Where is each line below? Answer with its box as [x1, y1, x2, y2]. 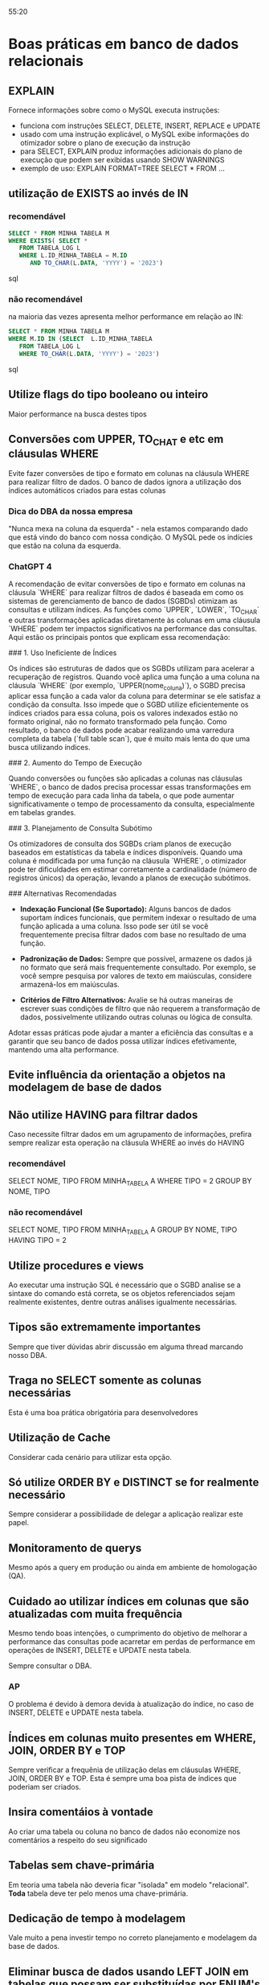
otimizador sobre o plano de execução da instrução [19, 138, 191, 147]
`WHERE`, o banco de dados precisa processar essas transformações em [8, 781, 251, 791]
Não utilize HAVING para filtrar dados [8, 1108, 198, 1122]
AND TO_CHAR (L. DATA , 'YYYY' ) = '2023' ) [29, 259, 163, 268]
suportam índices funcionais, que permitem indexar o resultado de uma [19, 913, 257, 922]
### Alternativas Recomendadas [8, 888, 117, 898]
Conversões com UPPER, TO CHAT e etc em [8, 433, 224, 449]
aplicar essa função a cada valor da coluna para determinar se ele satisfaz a [8, 691, 261, 700]
